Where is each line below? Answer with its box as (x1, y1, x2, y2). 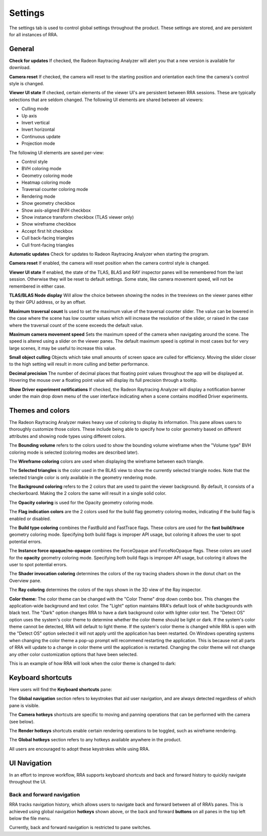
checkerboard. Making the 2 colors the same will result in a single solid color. (9, 490, 167, 496)
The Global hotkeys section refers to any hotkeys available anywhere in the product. (9, 737, 182, 743)
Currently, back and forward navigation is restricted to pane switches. (9, 825, 152, 831)
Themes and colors (9, 406, 70, 415)
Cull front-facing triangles (21, 242, 74, 248)
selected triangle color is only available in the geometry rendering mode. (9, 474, 157, 480)
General (9, 45, 35, 53)
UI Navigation (9, 759, 52, 767)
